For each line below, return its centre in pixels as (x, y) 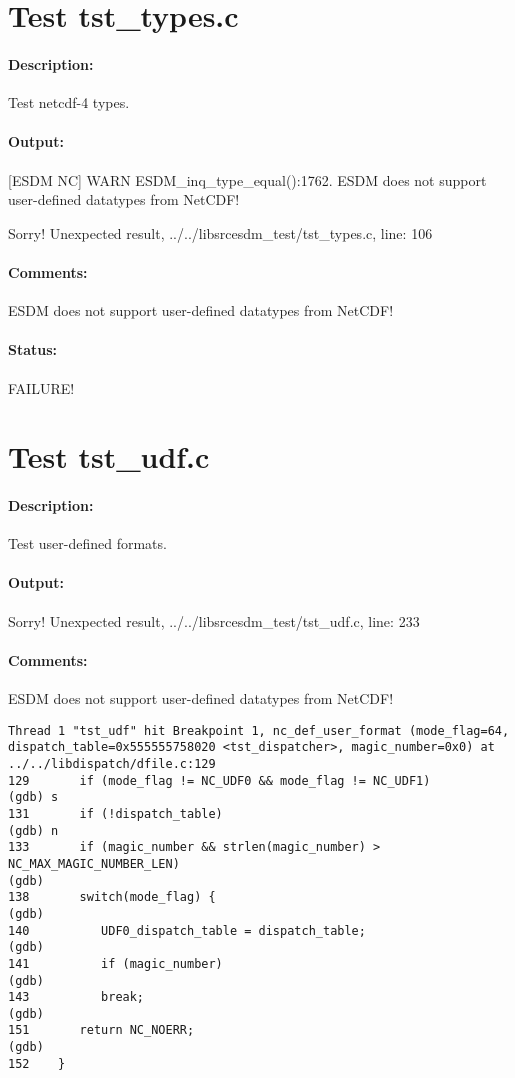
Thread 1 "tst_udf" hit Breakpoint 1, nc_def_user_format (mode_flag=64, (259, 730)
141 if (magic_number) (115, 963)
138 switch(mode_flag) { (112, 897)
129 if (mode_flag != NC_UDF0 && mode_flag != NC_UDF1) (219, 780)
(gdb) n (33, 830)
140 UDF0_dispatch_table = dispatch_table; (187, 930)
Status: (33, 349)
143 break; (76, 997)
